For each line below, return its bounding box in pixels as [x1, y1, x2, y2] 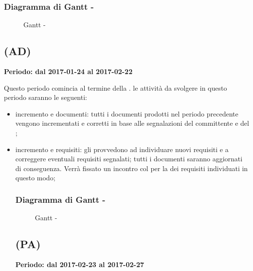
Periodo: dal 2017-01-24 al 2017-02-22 [4, 66, 133, 77]
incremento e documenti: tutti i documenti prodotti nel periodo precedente [15, 108, 238, 118]
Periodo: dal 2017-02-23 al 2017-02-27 [15, 259, 145, 269]
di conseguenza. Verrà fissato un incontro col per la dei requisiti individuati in [15, 163, 248, 173]
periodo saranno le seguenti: [4, 92, 87, 102]
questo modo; [15, 173, 55, 183]
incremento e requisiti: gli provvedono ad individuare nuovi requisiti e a [15, 144, 229, 154]
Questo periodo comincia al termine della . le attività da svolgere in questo [4, 82, 227, 93]
